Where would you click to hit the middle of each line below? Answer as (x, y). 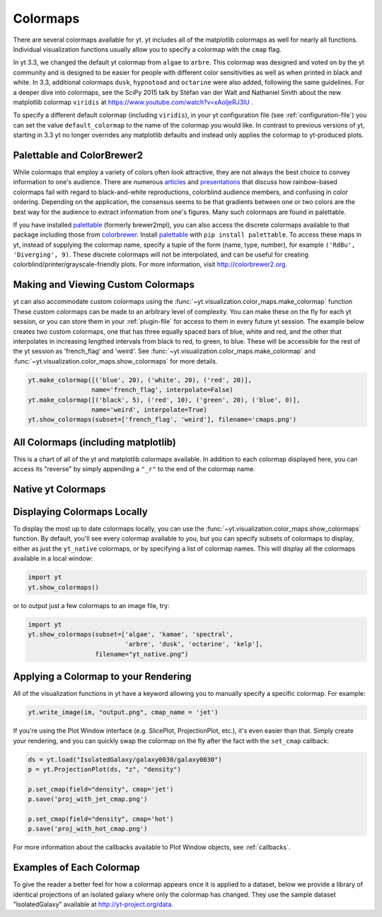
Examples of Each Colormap (77, 868)
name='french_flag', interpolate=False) (162, 390)
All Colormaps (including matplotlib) (94, 442)
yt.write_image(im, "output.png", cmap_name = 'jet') (123, 713)
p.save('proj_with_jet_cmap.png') (88, 799)
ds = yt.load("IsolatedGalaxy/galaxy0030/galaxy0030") (125, 759)
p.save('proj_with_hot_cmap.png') (88, 829)
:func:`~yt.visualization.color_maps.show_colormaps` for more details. (115, 361)
